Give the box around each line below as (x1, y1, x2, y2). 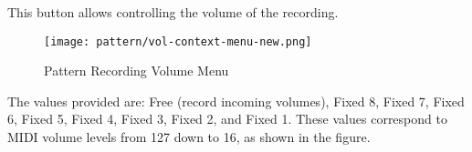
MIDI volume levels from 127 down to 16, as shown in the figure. (7, 127, 371, 147)
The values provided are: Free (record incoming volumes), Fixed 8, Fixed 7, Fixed (7, 91, 465, 110)
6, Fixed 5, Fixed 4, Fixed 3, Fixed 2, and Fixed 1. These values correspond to (7, 109, 447, 128)
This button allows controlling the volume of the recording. (7, 3, 339, 21)
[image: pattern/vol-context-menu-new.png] (44, 35, 312, 48)
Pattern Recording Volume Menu (44, 61, 229, 80)
